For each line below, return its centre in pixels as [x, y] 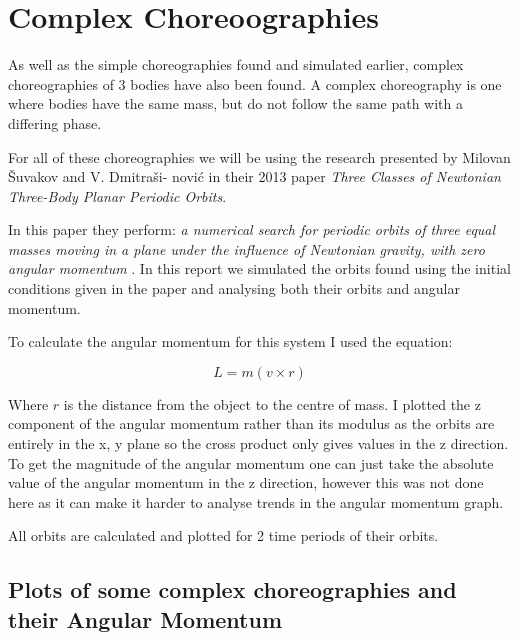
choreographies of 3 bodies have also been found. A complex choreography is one [255, 83]
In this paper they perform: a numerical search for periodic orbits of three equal [252, 229]
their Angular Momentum [145, 618]
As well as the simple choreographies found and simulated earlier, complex [236, 64]
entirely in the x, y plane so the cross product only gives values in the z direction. [258, 443]
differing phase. [55, 122]
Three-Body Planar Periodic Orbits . [117, 195]
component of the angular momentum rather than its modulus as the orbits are [251, 423]
